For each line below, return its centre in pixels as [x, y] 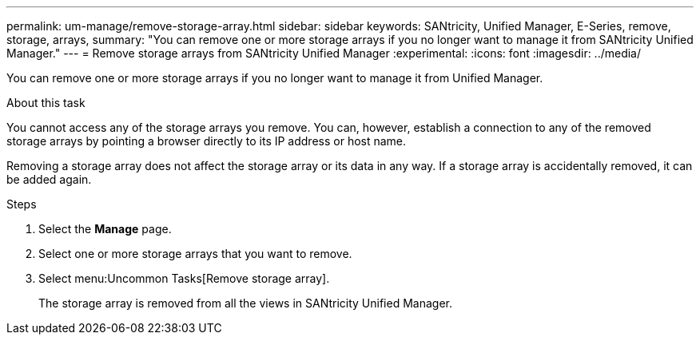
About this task [46, 103]
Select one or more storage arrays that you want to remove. [195, 254]
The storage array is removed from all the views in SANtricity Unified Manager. [245, 303]
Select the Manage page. [105, 229]
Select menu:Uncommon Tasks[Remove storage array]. [184, 278]
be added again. [49, 179]
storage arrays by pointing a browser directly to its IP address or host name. [207, 141]
